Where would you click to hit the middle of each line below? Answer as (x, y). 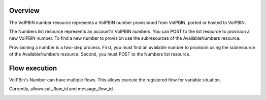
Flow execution (33, 68)
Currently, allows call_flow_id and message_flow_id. (62, 89)
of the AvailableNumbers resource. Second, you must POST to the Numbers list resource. (100, 54)
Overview (24, 11)
